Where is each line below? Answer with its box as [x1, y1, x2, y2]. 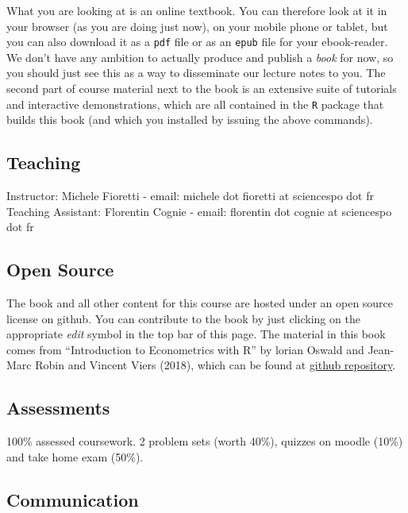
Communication [6, 487, 139, 511]
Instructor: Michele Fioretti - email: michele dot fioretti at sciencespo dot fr [6, 187, 374, 204]
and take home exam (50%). [6, 448, 144, 465]
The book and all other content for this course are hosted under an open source [6, 295, 394, 311]
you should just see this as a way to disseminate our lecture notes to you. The [6, 64, 386, 81]
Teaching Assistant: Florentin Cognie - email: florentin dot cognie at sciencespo [6, 202, 392, 219]
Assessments [6, 395, 110, 420]
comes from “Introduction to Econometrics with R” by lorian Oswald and [6, 341, 364, 357]
